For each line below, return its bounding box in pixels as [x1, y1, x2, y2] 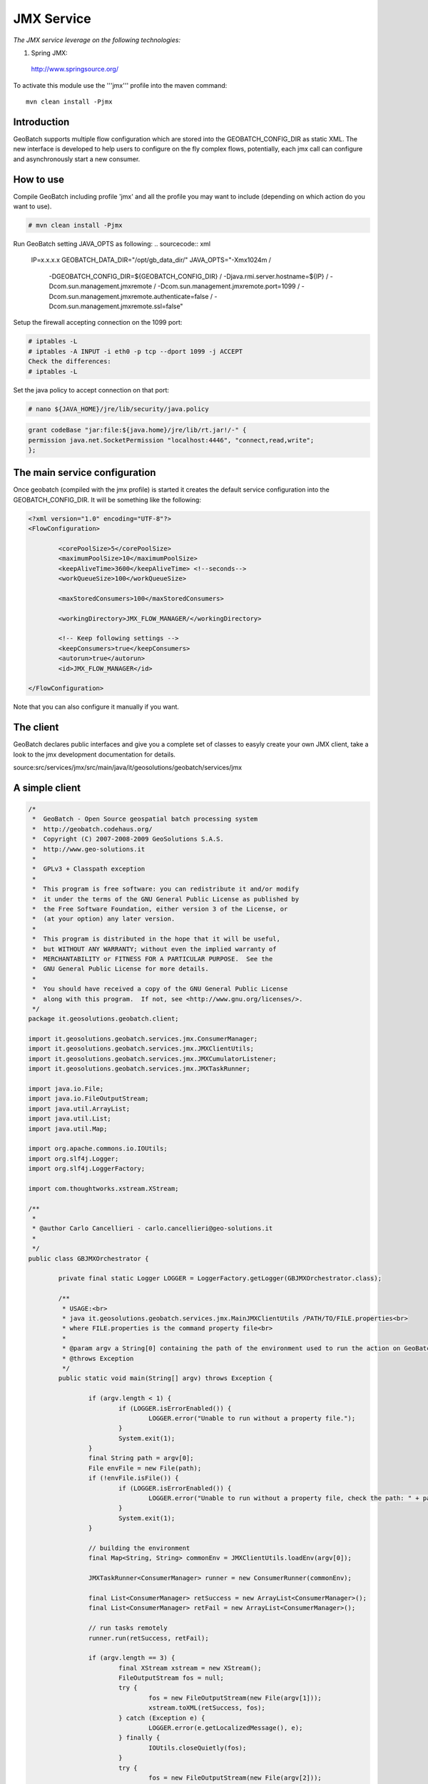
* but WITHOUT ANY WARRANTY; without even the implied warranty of [32, 945, 277, 953]
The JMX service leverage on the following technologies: [13, 36, 181, 44]
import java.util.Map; [28, 1125, 108, 1132]
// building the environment [88, 1544, 190, 1552]
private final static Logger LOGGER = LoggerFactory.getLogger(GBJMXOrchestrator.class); [58, 1274, 382, 1282]
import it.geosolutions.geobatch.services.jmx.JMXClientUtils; [28, 1045, 255, 1053]
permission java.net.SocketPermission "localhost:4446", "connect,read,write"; [28, 436, 315, 444]
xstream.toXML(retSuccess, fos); [148, 1704, 265, 1712]
